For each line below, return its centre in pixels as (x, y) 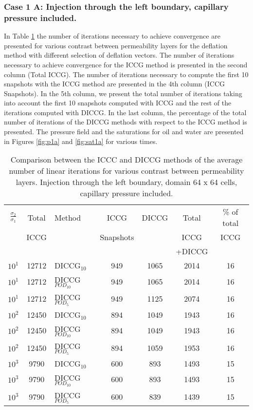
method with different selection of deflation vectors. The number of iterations (119, 55)
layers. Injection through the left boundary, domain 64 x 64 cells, (126, 182)
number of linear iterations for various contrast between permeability (126, 171)
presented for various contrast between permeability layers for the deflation (116, 45)
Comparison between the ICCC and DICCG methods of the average (126, 160)
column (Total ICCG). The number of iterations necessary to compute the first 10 (126, 74)
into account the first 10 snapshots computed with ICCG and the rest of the (118, 103)
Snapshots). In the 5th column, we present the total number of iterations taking (123, 93)
